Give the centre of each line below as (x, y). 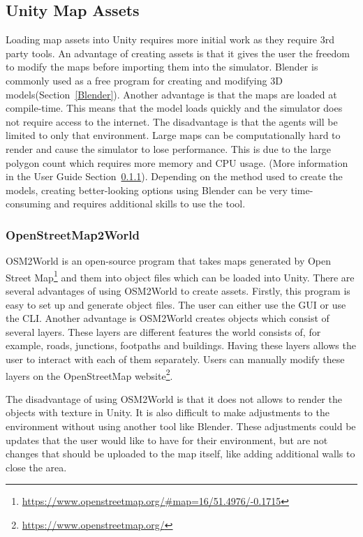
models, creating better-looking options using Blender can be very (147, 190)
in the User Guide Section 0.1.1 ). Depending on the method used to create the (174, 176)
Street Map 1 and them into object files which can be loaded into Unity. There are (180, 276)
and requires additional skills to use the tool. (150, 204)
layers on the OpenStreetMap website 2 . (89, 374)
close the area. (36, 467)
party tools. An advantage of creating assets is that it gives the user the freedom (178, 53)
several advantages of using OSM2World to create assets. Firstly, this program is (178, 290)
